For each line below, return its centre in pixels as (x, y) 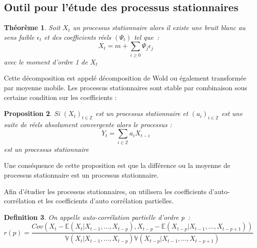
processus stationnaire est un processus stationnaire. (81, 175)
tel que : (146, 37)
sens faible (19, 37)
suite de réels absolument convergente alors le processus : (88, 124)
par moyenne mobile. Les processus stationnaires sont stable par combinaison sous (126, 87)
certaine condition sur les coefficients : (60, 97)
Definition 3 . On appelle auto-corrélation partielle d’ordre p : (97, 217)
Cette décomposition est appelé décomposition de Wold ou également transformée (125, 78)
